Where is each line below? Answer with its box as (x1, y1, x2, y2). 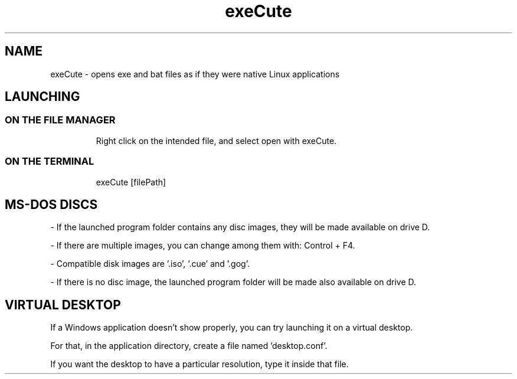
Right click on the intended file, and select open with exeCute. (96, 135, 337, 146)
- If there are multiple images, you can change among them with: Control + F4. (50, 240, 355, 251)
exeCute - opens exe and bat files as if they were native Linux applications (50, 68, 340, 79)
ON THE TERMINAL (5, 155, 94, 168)
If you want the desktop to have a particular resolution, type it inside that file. (50, 359, 349, 370)
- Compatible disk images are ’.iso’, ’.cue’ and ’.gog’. (50, 259, 250, 269)
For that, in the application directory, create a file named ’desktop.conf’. (50, 341, 328, 351)
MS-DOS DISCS (5, 197, 98, 212)
